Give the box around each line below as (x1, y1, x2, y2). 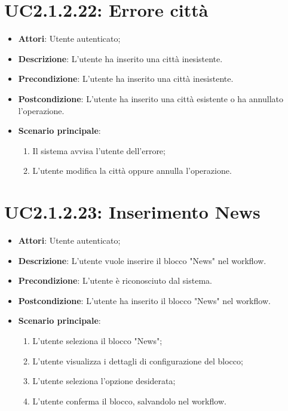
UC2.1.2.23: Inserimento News (4, 200, 261, 224)
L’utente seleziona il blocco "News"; (32, 334, 163, 346)
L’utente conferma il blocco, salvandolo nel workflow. (32, 394, 226, 407)
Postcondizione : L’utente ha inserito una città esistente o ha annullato (18, 92, 283, 105)
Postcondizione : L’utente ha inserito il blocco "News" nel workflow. (18, 294, 271, 306)
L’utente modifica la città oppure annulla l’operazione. (32, 164, 232, 177)
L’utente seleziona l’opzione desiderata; (32, 375, 176, 387)
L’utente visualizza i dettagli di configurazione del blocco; (32, 354, 243, 367)
